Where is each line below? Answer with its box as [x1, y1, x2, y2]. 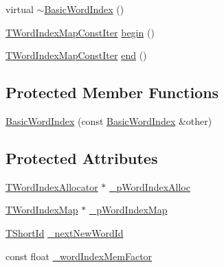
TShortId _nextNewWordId [5, 225, 124, 240]
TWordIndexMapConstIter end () [5, 48, 147, 62]
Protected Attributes [5, 147, 158, 168]
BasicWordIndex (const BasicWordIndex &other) [5, 113, 212, 128]
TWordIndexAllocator [5, 179, 98, 194]
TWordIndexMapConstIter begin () [5, 25, 155, 39]
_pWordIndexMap [89, 202, 168, 217]
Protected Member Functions [5, 82, 219, 103]
